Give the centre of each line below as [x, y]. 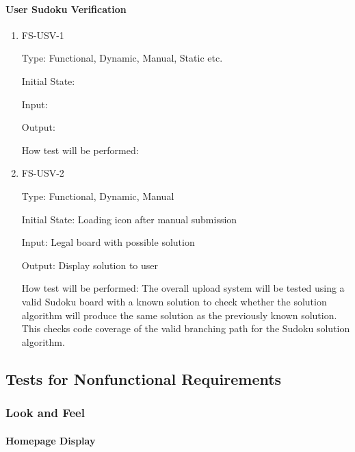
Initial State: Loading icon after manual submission [129, 219]
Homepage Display [51, 440]
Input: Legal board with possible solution [108, 242]
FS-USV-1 [43, 35]
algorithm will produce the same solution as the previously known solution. [179, 315]
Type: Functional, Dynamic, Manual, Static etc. [122, 58]
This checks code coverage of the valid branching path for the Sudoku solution [186, 328]
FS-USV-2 [43, 173]
